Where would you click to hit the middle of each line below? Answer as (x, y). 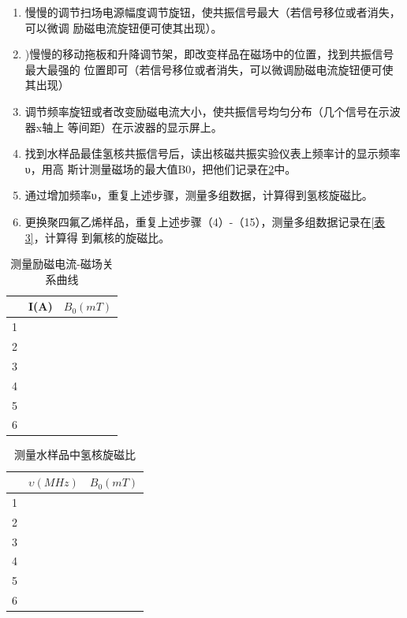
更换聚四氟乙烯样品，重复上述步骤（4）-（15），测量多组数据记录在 (198, 221)
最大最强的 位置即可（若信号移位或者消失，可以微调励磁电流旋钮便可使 (209, 69)
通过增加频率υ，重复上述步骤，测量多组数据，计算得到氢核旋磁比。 (199, 195)
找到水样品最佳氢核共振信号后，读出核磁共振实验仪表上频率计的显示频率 (213, 153)
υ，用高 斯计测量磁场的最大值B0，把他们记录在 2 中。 (161, 168)
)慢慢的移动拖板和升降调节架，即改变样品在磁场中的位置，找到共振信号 (209, 54)
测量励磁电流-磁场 (56, 264)
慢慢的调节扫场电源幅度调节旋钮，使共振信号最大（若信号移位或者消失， (213, 12)
